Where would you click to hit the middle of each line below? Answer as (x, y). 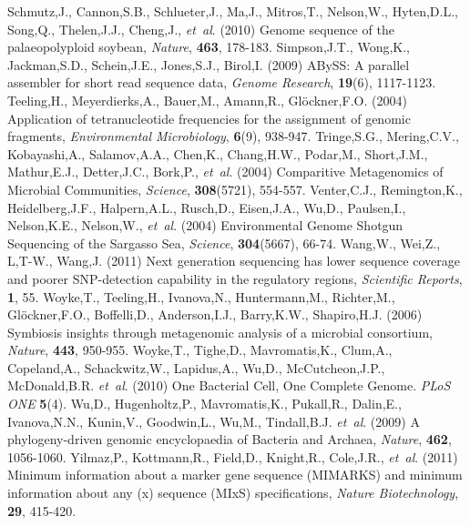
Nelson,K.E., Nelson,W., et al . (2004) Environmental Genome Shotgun (205, 225)
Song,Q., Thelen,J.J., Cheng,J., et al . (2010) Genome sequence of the (201, 29)
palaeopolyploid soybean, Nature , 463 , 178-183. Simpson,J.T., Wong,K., (209, 47)
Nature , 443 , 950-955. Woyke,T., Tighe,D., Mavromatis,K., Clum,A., (200, 350)
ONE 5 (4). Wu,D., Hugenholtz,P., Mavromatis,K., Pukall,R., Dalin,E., (204, 404)
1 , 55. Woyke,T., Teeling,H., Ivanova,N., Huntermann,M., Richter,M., (201, 296)
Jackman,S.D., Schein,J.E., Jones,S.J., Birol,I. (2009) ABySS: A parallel (209, 64)
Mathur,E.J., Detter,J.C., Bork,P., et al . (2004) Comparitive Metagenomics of (225, 172)
